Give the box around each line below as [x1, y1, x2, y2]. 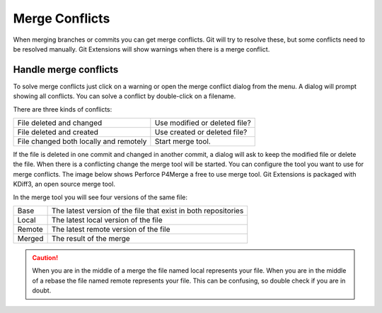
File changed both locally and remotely [17, 136, 147, 146]
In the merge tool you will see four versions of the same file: [13, 193, 187, 201]
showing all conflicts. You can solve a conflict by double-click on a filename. [13, 92, 236, 100]
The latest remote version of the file [51, 224, 170, 234]
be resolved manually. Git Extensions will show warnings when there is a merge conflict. [13, 45, 270, 53]
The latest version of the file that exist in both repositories [51, 206, 244, 215]
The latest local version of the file [51, 215, 163, 225]
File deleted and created [17, 127, 99, 137]
